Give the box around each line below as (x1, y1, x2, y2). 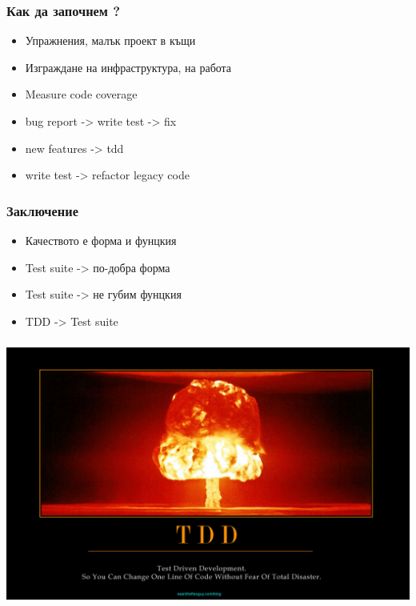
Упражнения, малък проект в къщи (25, 32, 196, 49)
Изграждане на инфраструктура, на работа (25, 58, 232, 75)
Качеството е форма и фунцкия (25, 232, 177, 248)
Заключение (6, 200, 78, 220)
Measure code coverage (25, 86, 138, 102)
